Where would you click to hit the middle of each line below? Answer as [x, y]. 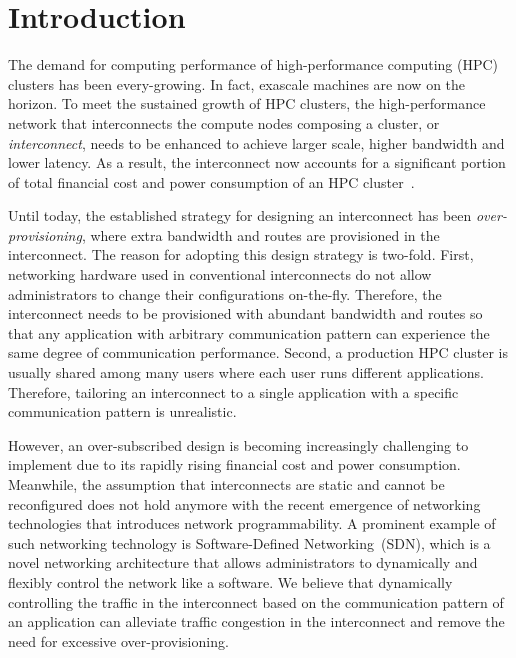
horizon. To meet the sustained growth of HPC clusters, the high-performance [247, 103]
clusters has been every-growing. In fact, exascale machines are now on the [237, 83]
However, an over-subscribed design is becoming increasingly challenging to [238, 444]
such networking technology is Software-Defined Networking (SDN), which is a [249, 542]
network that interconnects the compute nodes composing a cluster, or [224, 122]
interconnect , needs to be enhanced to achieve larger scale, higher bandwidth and [256, 142]
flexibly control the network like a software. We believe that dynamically [230, 581]
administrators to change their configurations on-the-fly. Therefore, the [225, 293]
